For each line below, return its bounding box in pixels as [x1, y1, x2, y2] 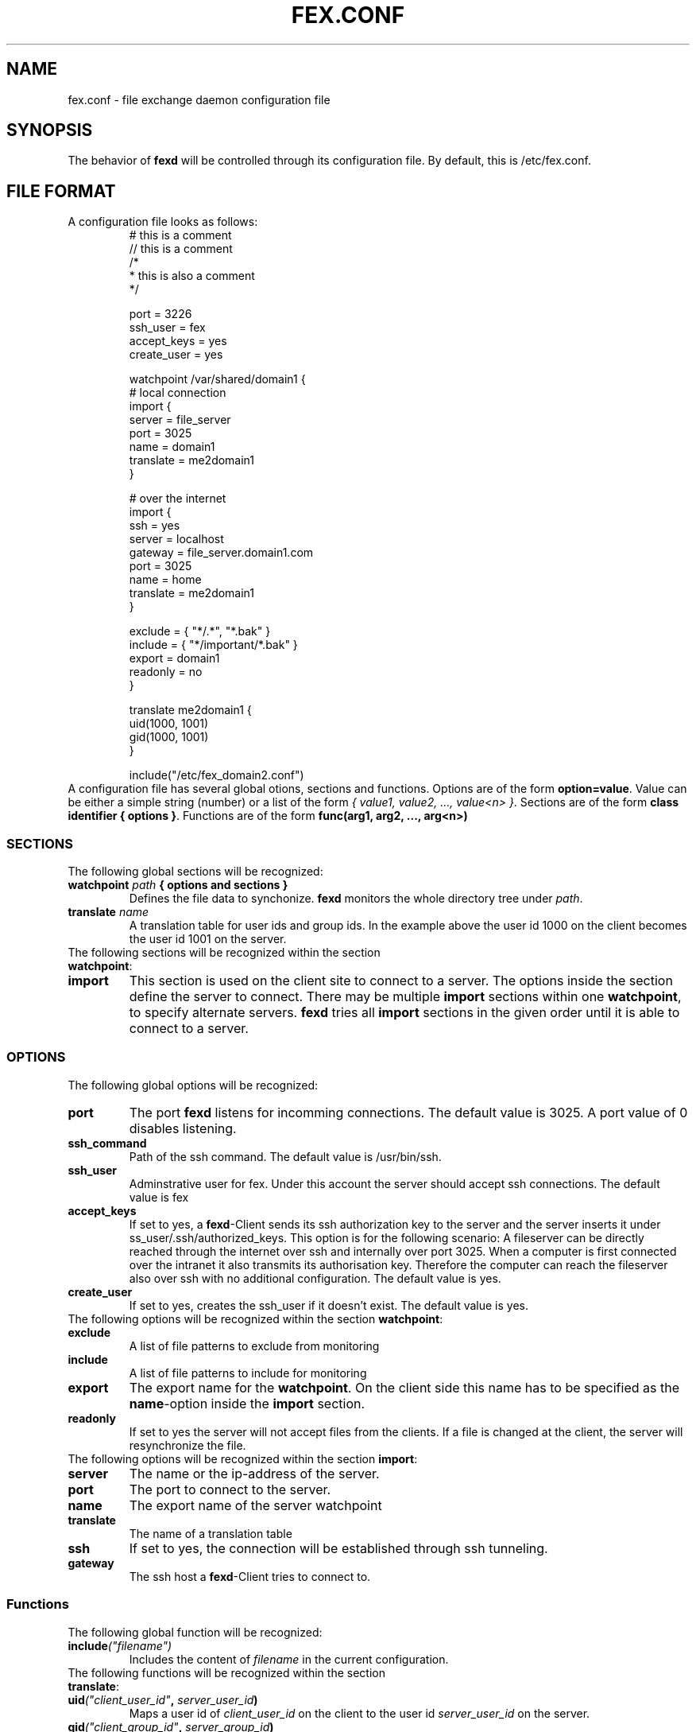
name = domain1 [129, 440, 215, 454]
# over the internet [129, 491, 226, 506]
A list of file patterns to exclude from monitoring [129, 1338, 380, 1353]
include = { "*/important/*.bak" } [129, 638, 298, 652]
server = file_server [129, 413, 231, 427]
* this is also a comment [129, 269, 255, 283]
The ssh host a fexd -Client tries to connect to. [129, 1569, 371, 1583]
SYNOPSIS [6, 120, 93, 141]
